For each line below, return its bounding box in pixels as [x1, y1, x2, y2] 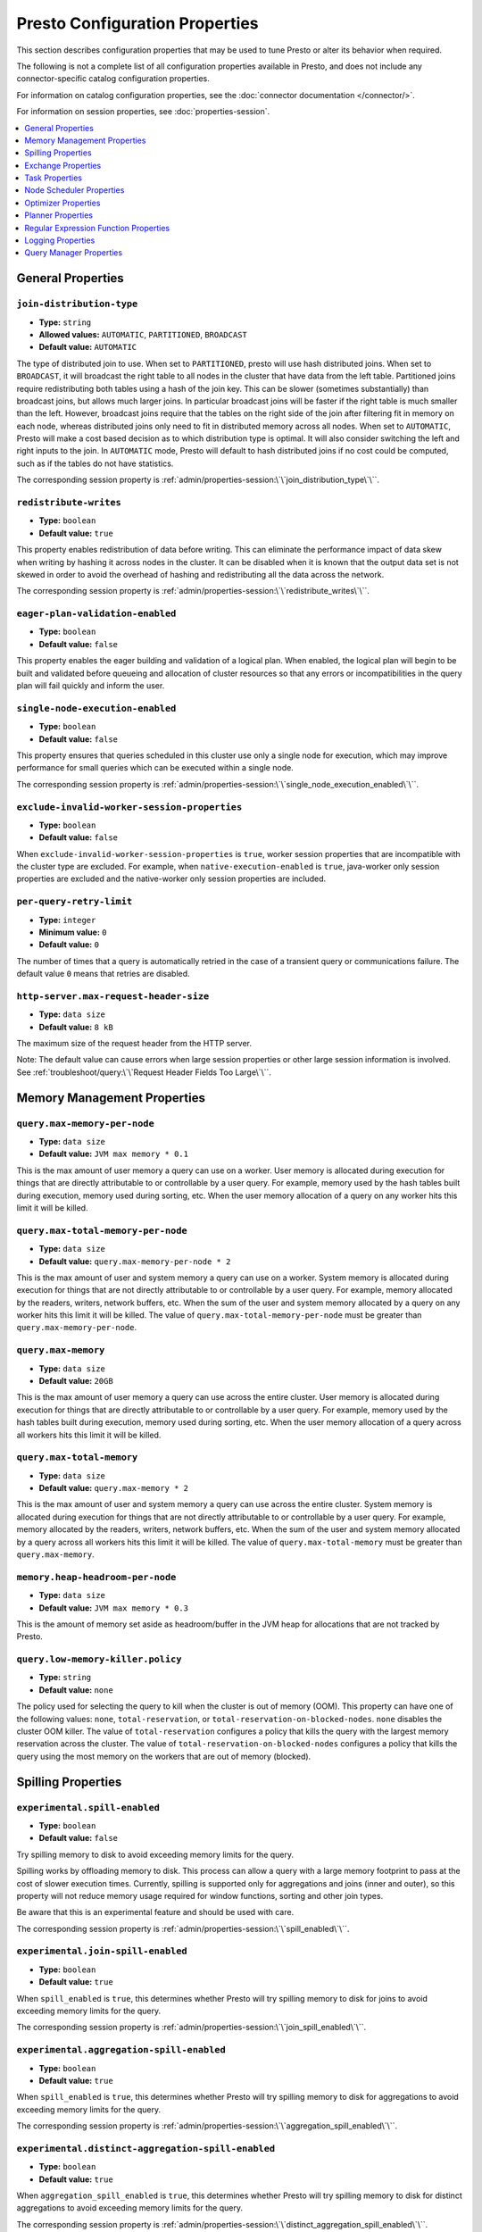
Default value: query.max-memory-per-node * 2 [38, 1255, 231, 1267]
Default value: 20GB [38, 1375, 113, 1386]
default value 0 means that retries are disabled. [16, 969, 191, 979]
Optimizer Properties [24, 197, 101, 208]
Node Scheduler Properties [24, 185, 125, 196]
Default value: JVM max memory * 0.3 [38, 1603, 189, 1613]
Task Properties [24, 172, 83, 183]
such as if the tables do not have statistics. [16, 458, 174, 469]
